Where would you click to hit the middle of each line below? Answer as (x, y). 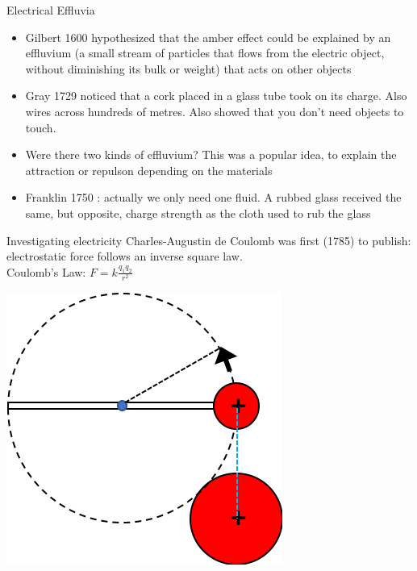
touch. (41, 127)
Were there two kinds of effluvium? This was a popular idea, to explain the (211, 154)
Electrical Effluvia (51, 10)
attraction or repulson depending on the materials (149, 170)
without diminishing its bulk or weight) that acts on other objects (188, 68)
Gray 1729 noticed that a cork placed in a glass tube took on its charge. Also (216, 96)
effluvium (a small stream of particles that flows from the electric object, (205, 53)
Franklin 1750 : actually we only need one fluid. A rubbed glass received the (213, 197)
